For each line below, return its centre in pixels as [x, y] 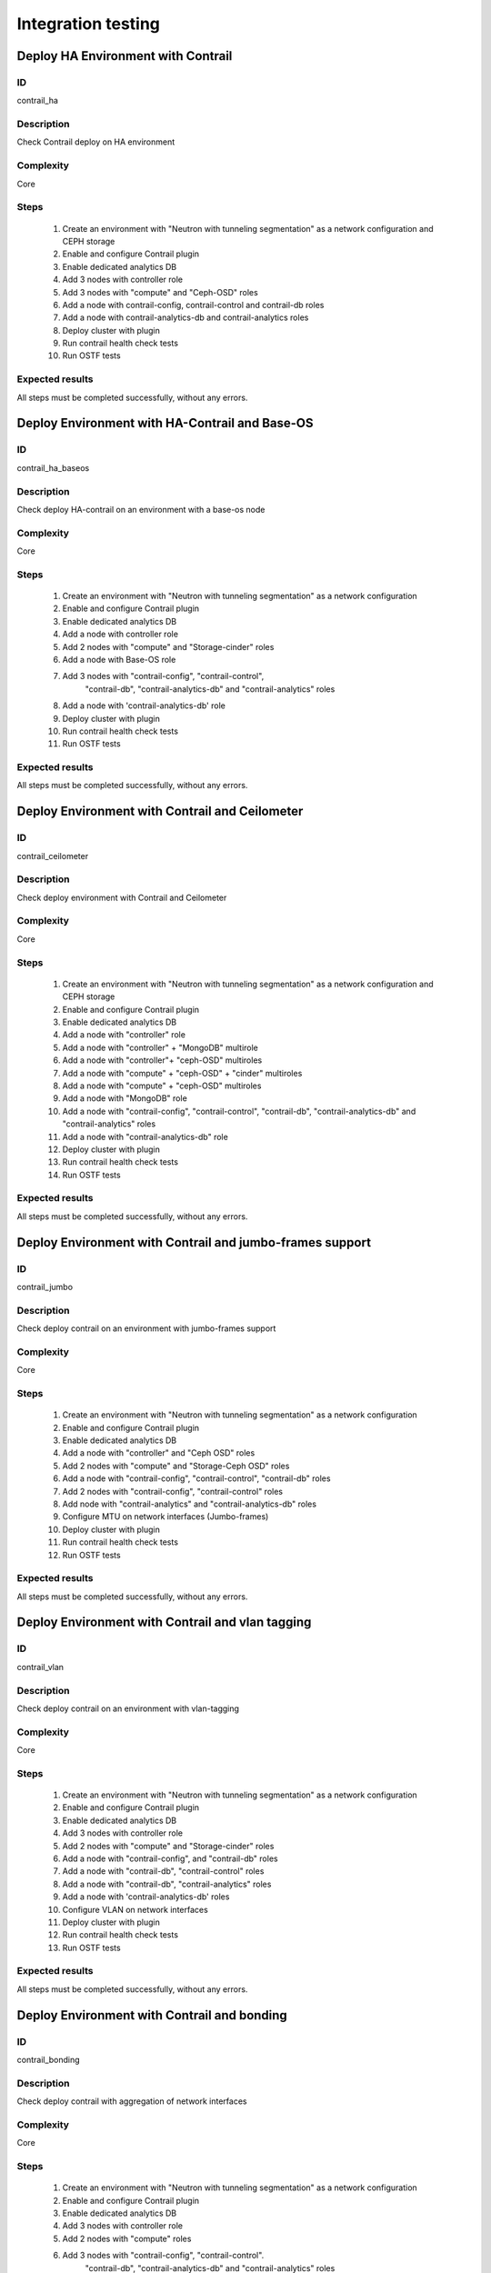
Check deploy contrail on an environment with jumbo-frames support [146, 1328]
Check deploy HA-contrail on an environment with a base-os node [141, 509]
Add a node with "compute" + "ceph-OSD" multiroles [162, 1086]
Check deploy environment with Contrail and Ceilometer [122, 897]
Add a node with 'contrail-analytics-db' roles [146, 1897]
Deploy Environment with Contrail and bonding [152, 2015]
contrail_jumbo [45, 1287]
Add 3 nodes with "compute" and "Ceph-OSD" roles [160, 292]
